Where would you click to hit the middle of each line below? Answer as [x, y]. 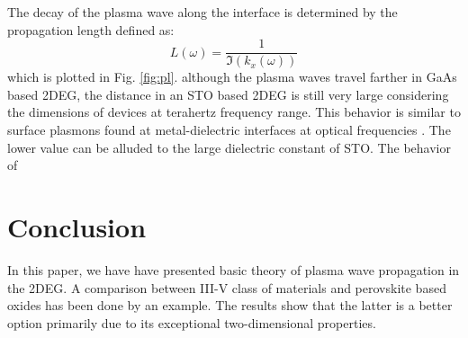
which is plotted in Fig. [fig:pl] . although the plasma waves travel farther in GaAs [232, 77]
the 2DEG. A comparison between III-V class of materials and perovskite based [227, 287]
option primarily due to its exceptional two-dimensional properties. [192, 322]
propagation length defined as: [91, 29]
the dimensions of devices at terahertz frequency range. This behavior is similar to [234, 112]
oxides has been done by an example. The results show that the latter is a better [230, 305]
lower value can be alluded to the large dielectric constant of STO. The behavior [229, 147]
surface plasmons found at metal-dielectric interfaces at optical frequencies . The [229, 130]
